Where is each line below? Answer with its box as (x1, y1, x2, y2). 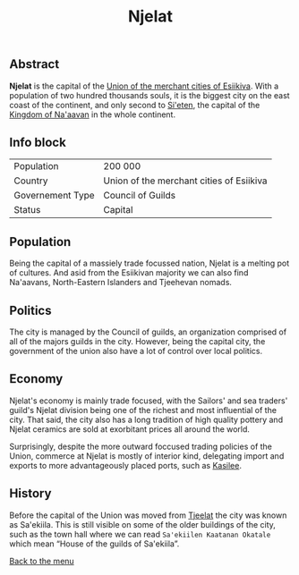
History (9, 486, 52, 502)
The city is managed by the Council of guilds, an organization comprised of (9, 326, 287, 337)
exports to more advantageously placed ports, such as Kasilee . (9, 460, 242, 470)
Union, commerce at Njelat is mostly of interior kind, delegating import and (9, 450, 285, 461)
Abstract (9, 56, 60, 72)
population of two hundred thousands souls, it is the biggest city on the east (9, 89, 290, 100)
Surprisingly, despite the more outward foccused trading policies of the (9, 441, 273, 452)
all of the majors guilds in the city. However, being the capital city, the (9, 336, 266, 347)
